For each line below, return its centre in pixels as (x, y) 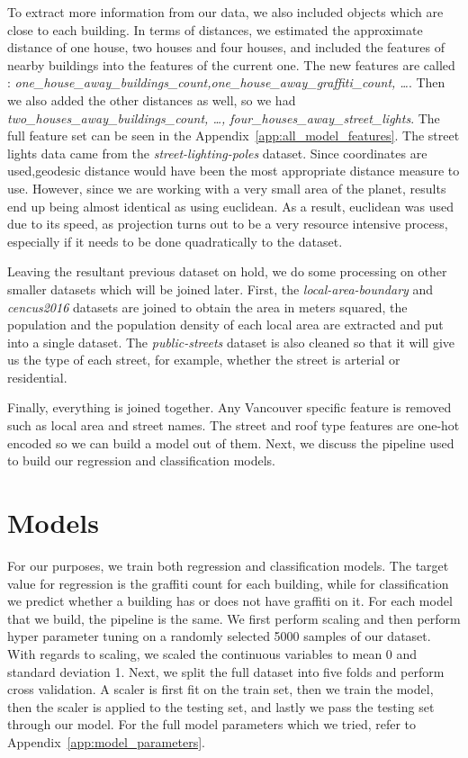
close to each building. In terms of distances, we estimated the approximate (215, 29)
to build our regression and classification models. (142, 460)
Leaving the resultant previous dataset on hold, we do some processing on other (227, 271)
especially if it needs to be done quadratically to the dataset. (175, 241)
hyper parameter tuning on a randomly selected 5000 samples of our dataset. (219, 636)
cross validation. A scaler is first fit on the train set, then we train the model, (220, 689)
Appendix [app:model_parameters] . (106, 741)
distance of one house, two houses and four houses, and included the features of (226, 47)
